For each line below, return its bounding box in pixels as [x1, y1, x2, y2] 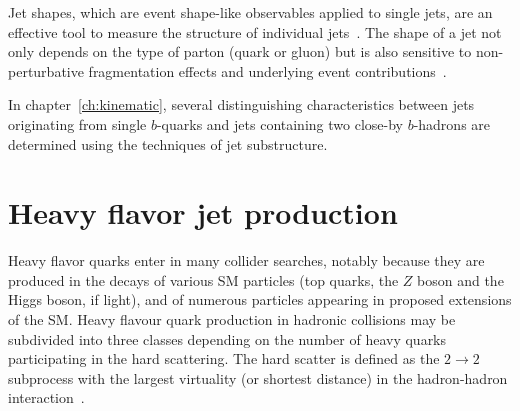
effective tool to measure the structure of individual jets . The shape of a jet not [8, 21, 502, 42]
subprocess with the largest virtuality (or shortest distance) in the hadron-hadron [8, 367, 508, 388]
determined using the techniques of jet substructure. [8, 133, 328, 154]
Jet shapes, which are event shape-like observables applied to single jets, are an [8, 2, 493, 22]
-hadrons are [413, 113, 491, 134]
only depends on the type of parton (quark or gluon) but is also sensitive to [8, 41, 472, 62]
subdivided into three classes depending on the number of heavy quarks [8, 328, 447, 349]
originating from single [8, 113, 147, 134]
